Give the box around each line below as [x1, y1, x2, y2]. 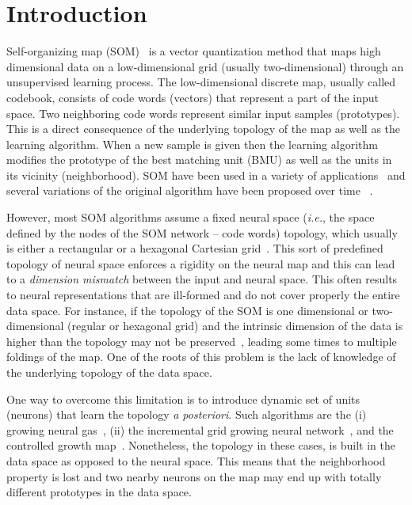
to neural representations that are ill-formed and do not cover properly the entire [6, 287, 400, 303]
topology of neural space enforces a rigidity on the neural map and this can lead [6, 255, 395, 271]
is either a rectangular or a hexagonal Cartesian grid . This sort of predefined [6, 240, 383, 256]
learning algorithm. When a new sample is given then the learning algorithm [6, 135, 378, 152]
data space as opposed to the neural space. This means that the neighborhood [6, 452, 386, 469]
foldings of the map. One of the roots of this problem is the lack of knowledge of [6, 348, 396, 365]
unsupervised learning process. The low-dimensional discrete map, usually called [6, 74, 396, 90]
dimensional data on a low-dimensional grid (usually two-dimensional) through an [6, 58, 404, 74]
